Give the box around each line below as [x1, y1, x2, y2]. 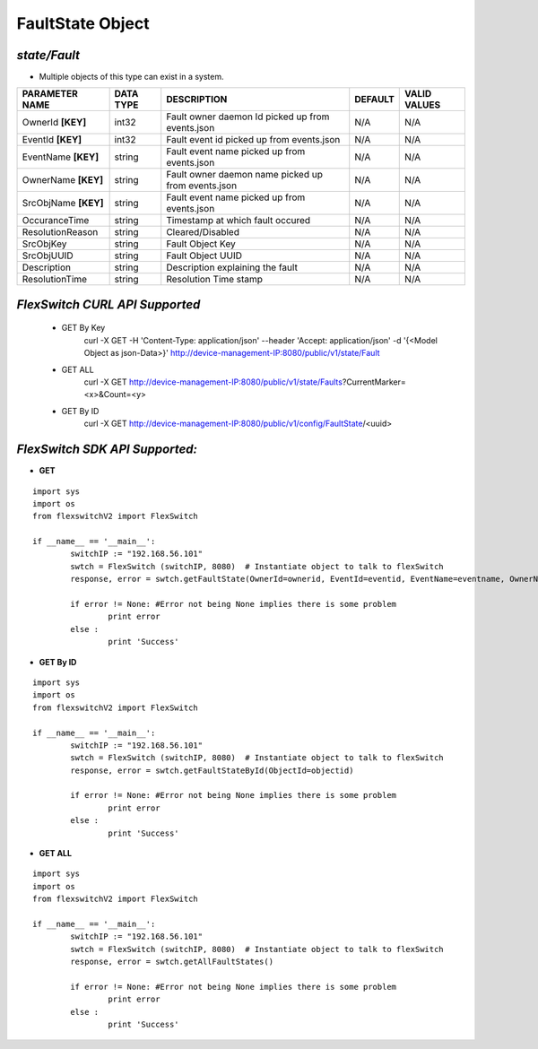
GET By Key [61, 323, 106, 334]
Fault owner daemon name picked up [166, 169, 323, 181]
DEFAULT [354, 93, 395, 106]
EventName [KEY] [22, 151, 99, 163]
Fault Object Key [166, 238, 237, 250]
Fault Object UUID [166, 249, 242, 262]
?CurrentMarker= [342, 377, 407, 387]
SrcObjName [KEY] [22, 197, 104, 210]
